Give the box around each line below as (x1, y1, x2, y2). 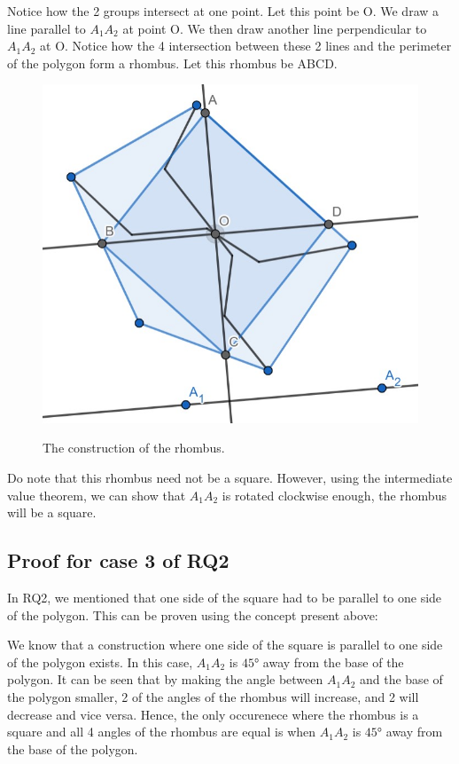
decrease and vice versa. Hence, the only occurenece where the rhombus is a (7, 705, 419, 723)
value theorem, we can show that (7, 485, 186, 504)
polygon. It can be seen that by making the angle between (7, 670, 323, 689)
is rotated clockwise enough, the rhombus (222, 485, 447, 504)
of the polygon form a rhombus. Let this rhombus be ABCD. (7, 53, 338, 72)
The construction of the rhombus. (43, 438, 225, 457)
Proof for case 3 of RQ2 (7, 547, 229, 574)
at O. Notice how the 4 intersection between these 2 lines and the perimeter (40, 36, 452, 55)
